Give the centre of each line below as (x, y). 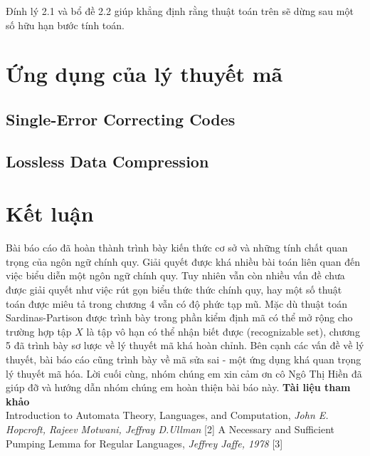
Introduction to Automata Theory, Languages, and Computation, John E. (167, 415)
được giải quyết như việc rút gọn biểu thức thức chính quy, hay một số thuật (174, 290)
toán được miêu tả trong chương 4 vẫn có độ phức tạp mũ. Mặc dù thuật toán (176, 303)
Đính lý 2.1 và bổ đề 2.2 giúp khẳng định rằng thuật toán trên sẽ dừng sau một (180, 11)
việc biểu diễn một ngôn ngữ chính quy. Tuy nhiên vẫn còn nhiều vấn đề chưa (175, 275)
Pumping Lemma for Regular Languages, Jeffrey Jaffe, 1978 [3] (144, 443)
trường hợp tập (39, 331)
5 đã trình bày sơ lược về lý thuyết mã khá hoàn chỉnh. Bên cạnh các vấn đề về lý (185, 345)
